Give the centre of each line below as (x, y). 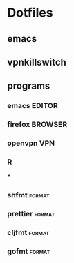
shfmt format (28, 195)
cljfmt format (28, 233)
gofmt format (29, 251)
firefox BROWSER (37, 125)
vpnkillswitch (37, 62)
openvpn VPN (31, 143)
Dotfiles (30, 13)
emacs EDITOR (33, 106)
